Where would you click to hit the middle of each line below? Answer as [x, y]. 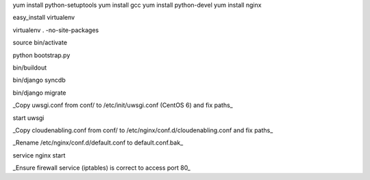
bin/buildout [30, 67]
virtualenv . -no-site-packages [56, 30]
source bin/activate [40, 43]
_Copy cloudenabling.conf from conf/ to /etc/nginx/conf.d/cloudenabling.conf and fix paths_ [143, 130]
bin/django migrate [39, 93]
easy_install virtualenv [44, 18]
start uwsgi [28, 118]
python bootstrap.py [41, 55]
